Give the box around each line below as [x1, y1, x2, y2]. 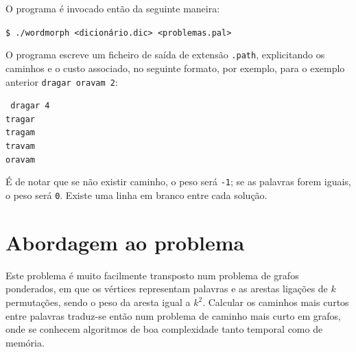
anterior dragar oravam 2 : [5, 74, 118, 89]
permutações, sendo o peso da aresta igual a [5, 295, 191, 309]
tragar [5, 114, 35, 124]
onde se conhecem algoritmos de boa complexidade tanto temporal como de [5, 322, 323, 336]
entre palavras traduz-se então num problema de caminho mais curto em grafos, [5, 308, 341, 322]
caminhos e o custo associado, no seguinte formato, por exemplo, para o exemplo [5, 60, 345, 75]
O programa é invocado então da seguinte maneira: [5, 1, 220, 15]
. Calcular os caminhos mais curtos [202, 295, 349, 309]
